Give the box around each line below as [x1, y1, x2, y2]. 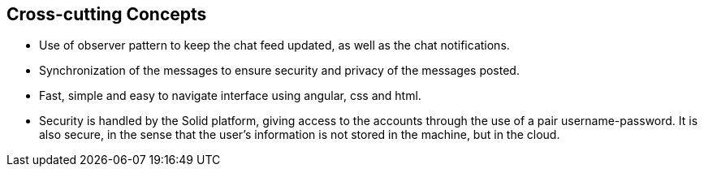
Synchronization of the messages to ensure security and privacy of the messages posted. [39, 63, 520, 78]
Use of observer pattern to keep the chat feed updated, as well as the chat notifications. [39, 38, 510, 53]
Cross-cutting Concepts [6, 4, 207, 24]
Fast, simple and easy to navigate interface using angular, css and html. [39, 89, 421, 103]
